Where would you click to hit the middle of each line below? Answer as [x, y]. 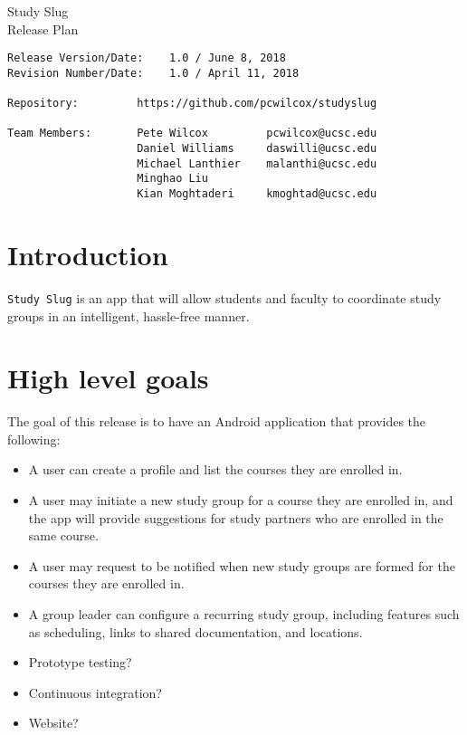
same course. [63, 535]
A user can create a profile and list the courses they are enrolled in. [215, 469]
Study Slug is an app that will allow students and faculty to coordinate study [224, 297]
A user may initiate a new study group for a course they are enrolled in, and [241, 500]
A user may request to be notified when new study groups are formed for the [242, 565]
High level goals [108, 378]
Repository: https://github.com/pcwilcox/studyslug [192, 104]
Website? [53, 723]
